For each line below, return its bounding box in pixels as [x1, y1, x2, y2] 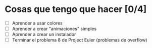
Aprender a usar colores [12, 20, 63, 26]
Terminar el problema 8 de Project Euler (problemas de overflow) [12, 37, 147, 43]
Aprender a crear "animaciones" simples [12, 26, 97, 31]
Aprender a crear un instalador [12, 31, 76, 37]
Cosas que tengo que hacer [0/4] [5, 3, 147, 15]
